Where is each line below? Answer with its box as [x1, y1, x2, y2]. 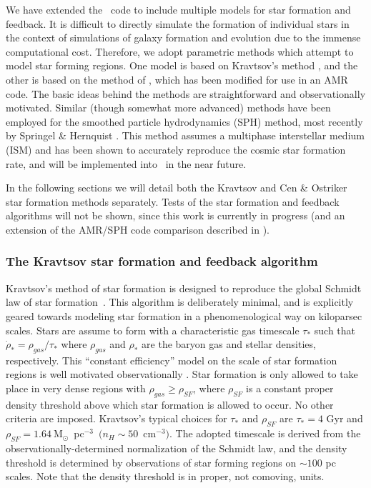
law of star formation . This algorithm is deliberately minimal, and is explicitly [6, 294, 354, 309]
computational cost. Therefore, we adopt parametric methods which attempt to [6, 44, 354, 59]
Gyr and [326, 411, 363, 426]
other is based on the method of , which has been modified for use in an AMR [6, 71, 348, 86]
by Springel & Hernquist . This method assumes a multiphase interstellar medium [6, 128, 365, 143]
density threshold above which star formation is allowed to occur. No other [6, 397, 334, 412]
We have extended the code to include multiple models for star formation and [6, 2, 351, 16]
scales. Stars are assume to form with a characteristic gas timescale [6, 322, 300, 337]
